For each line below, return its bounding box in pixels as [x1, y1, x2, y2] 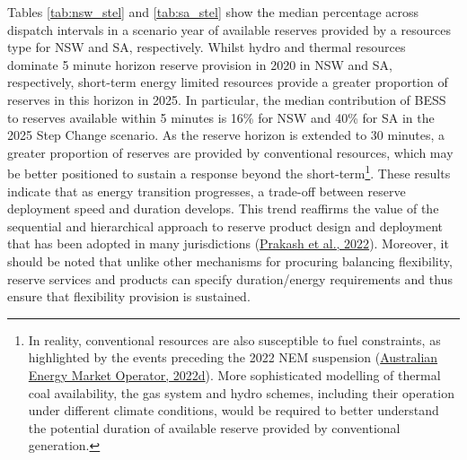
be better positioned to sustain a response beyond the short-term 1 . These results [7, 161, 451, 182]
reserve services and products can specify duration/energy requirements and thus [7, 269, 453, 288]
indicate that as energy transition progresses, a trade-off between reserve [7, 181, 406, 200]
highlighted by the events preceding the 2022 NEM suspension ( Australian [28, 348, 438, 367]
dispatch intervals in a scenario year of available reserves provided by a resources [7, 20, 451, 39]
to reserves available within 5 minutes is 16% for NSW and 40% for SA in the [7, 108, 435, 126]
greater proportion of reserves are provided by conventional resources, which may [7, 143, 454, 161]
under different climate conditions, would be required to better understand [28, 401, 439, 420]
